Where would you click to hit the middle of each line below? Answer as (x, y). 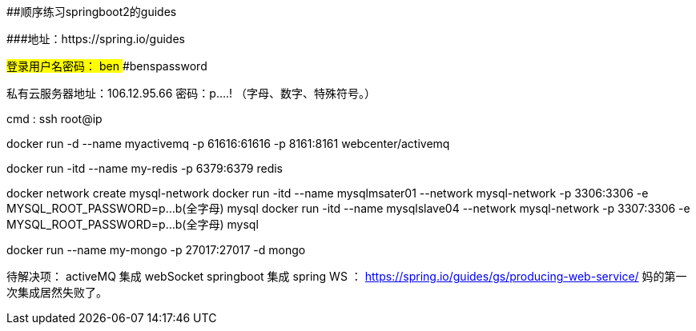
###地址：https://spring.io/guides (96, 39)
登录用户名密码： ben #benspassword (107, 66)
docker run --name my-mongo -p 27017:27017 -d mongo (156, 250)
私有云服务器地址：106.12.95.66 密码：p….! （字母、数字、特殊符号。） (191, 93)
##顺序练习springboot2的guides (92, 12)
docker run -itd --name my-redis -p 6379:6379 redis (145, 168)
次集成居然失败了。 (57, 292)
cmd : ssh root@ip (54, 119)
